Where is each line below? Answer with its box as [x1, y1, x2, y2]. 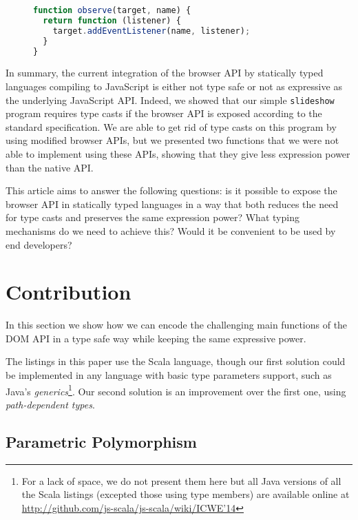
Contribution [6, 278, 131, 306]
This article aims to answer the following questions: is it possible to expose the [6, 183, 337, 198]
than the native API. [6, 160, 94, 174]
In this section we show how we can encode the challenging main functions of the [6, 318, 348, 332]
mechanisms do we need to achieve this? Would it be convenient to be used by [6, 223, 336, 238]
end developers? [6, 237, 72, 251]
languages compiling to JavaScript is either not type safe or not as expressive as [6, 79, 342, 93]
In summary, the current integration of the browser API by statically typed [6, 65, 324, 80]
